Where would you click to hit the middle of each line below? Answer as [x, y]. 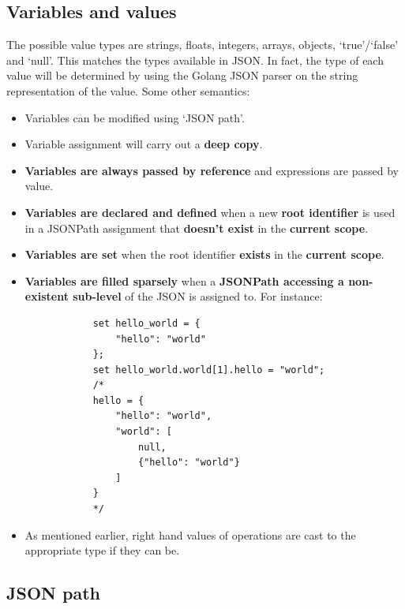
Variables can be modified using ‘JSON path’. [135, 117]
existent [47, 296]
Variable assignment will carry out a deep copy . [144, 144]
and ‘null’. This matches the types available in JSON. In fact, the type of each [195, 60]
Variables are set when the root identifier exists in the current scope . [204, 254]
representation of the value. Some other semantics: [128, 90]
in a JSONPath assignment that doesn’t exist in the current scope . [197, 228]
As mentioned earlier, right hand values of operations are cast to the [190, 534]
